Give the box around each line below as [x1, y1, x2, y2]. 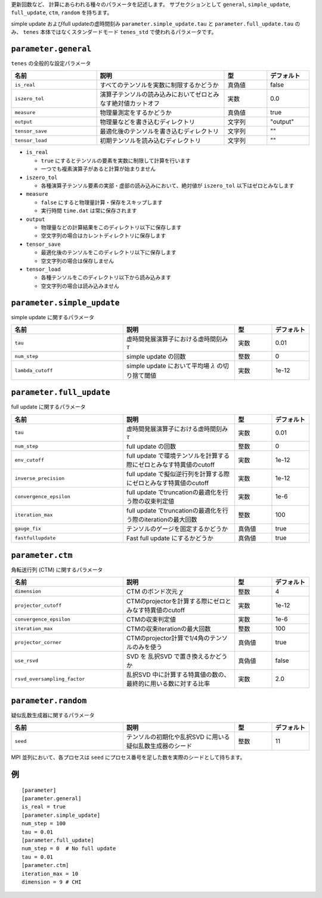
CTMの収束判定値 [126, 615, 176, 624]
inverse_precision [14, 475, 65, 482]
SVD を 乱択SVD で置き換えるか [126, 652, 216, 661]
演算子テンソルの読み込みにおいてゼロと [100, 90, 213, 98]
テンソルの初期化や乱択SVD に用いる [126, 733, 230, 741]
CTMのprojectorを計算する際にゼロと [126, 597, 232, 606]
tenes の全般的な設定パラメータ [11, 60, 91, 67]
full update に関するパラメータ [11, 403, 86, 411]
